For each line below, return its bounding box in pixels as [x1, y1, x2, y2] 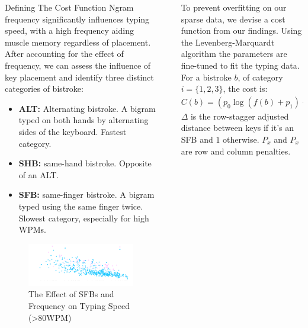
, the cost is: [223, 82, 268, 95]
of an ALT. [18, 168, 59, 181]
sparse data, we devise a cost [181, 12, 285, 25]
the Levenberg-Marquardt [181, 36, 275, 48]
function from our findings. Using [181, 24, 302, 37]
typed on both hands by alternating [18, 114, 149, 126]
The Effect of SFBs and [28, 288, 114, 300]
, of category [238, 70, 283, 83]
